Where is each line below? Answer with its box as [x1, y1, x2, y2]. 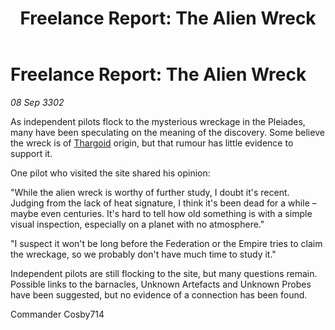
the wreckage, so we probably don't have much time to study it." [10, 248, 277, 260]
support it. [10, 147, 53, 159]
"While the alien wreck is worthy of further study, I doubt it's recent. [10, 186, 290, 198]
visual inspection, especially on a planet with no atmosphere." [10, 218, 265, 230]
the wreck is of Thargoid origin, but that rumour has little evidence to [10, 137, 294, 149]
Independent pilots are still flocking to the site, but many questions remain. [10, 267, 318, 279]
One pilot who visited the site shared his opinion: [10, 167, 211, 179]
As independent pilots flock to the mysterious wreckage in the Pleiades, [10, 115, 306, 127]
